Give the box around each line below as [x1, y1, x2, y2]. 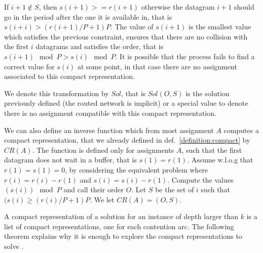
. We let [90, 194, 115, 204]
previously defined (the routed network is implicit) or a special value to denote [4, 98, 248, 108]
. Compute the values [167, 174, 234, 185]
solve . [4, 241, 24, 251]
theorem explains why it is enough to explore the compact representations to [4, 231, 242, 241]
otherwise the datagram [141, 2, 215, 12]
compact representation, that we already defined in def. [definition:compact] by [4, 135, 250, 145]
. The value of [110, 21, 154, 32]
